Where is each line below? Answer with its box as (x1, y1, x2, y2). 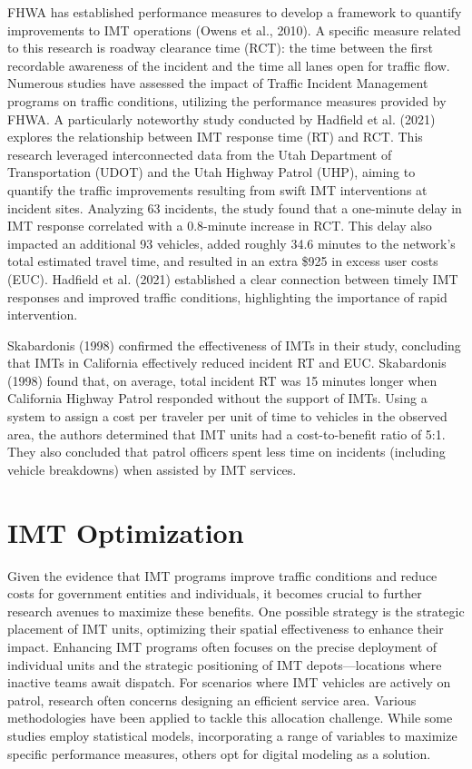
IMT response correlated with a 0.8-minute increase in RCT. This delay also (7, 216, 432, 235)
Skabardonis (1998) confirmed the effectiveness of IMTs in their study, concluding (7, 335, 461, 354)
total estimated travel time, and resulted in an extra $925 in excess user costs (7, 251, 438, 271)
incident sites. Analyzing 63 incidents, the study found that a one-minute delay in (7, 198, 462, 217)
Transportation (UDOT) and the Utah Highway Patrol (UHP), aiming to (7, 163, 416, 182)
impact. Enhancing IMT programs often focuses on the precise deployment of (7, 636, 438, 656)
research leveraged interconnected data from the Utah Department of (7, 144, 392, 163)
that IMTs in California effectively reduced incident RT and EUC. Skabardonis (7, 353, 447, 372)
